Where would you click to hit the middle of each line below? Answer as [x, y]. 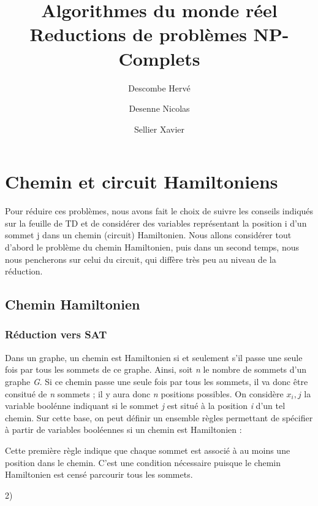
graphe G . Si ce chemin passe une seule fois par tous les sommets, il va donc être [157, 381]
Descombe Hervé [159, 88]
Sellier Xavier [159, 129]
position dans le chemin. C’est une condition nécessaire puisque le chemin [143, 462]
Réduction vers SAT [56, 334]
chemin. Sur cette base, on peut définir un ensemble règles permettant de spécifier [159, 417]
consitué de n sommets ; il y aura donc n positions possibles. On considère [144, 393]
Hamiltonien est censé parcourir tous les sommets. [99, 474]
